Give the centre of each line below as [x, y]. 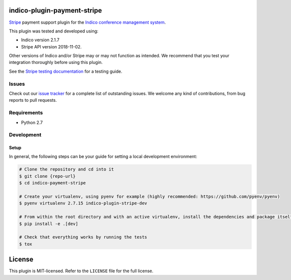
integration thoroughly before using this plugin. [56, 62]
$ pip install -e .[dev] [49, 224]
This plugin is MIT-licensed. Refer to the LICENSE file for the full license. [81, 271]
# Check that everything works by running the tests [83, 237]
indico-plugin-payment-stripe [55, 10]
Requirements [26, 113]
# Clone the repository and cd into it [66, 169]
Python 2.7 [32, 122]
